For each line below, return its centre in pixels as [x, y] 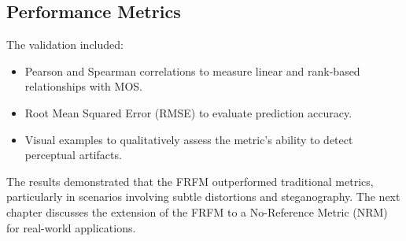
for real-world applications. [71, 227]
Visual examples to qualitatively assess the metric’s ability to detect [189, 139]
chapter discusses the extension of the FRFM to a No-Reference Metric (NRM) [197, 211]
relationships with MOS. [83, 86]
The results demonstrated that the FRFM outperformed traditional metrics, [190, 181]
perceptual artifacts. [73, 155]
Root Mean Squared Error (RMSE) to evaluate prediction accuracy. [188, 112]
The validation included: [65, 44]
